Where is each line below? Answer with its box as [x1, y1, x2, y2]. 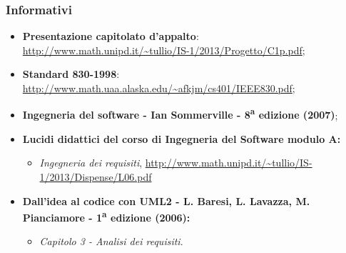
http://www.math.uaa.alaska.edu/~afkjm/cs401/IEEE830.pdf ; [22, 81, 295, 95]
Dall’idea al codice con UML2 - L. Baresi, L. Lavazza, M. [22, 193, 310, 208]
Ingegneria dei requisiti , [39, 155, 143, 170]
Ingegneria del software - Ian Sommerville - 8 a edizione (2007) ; [22, 105, 338, 122]
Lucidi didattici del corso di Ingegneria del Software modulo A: [22, 131, 341, 146]
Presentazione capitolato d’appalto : [22, 29, 199, 44]
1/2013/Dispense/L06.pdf [39, 169, 152, 184]
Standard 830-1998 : [22, 66, 120, 81]
